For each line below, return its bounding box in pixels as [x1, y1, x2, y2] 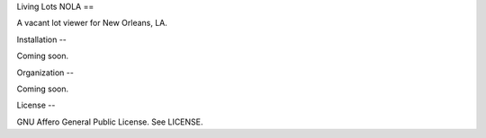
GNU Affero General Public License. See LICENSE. [16, 116, 203, 127]
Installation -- [16, 34, 67, 45]
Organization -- [16, 67, 74, 78]
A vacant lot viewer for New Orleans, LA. [16, 18, 168, 29]
